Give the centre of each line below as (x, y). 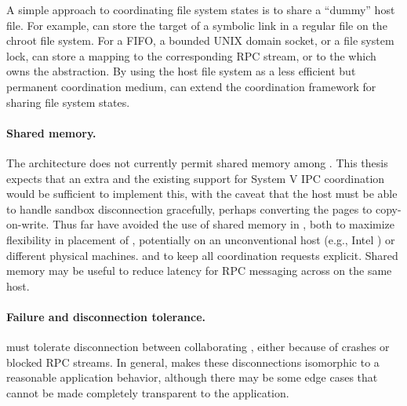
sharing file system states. (68, 102)
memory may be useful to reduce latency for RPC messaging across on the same (199, 271)
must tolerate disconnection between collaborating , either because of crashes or (198, 347)
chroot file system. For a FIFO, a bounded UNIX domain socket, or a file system (200, 40)
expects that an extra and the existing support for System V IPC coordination (196, 178)
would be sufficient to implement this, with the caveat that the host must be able (202, 194)
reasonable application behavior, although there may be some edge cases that (192, 377)
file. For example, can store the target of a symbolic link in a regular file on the (197, 25)
